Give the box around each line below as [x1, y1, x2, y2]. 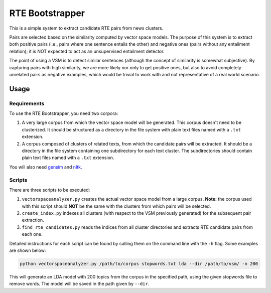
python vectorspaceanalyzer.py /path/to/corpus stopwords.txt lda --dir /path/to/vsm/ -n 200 [20, 261, 258, 267]
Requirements [9, 100, 45, 107]
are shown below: [9, 247, 46, 253]
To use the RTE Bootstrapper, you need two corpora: [9, 110, 118, 116]
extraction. [22, 217, 45, 223]
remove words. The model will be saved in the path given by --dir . [9, 281, 150, 287]
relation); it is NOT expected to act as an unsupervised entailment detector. [9, 48, 165, 54]
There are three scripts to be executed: [9, 187, 90, 193]
